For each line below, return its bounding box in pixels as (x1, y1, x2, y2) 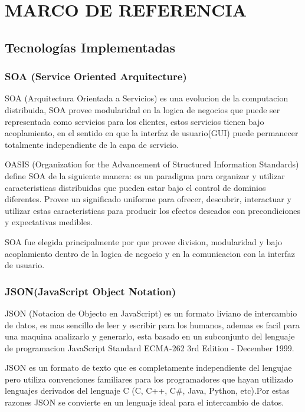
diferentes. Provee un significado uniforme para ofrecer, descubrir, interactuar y (5, 193, 291, 205)
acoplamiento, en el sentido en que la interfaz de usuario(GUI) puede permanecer (5, 127, 299, 139)
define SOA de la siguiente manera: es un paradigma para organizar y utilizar (5, 169, 285, 182)
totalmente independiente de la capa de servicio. (5, 138, 179, 150)
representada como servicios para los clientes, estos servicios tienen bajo (5, 115, 264, 127)
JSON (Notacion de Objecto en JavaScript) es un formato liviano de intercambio (5, 306, 297, 319)
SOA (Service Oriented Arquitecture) (5, 69, 187, 84)
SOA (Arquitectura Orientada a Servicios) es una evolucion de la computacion (5, 92, 288, 104)
